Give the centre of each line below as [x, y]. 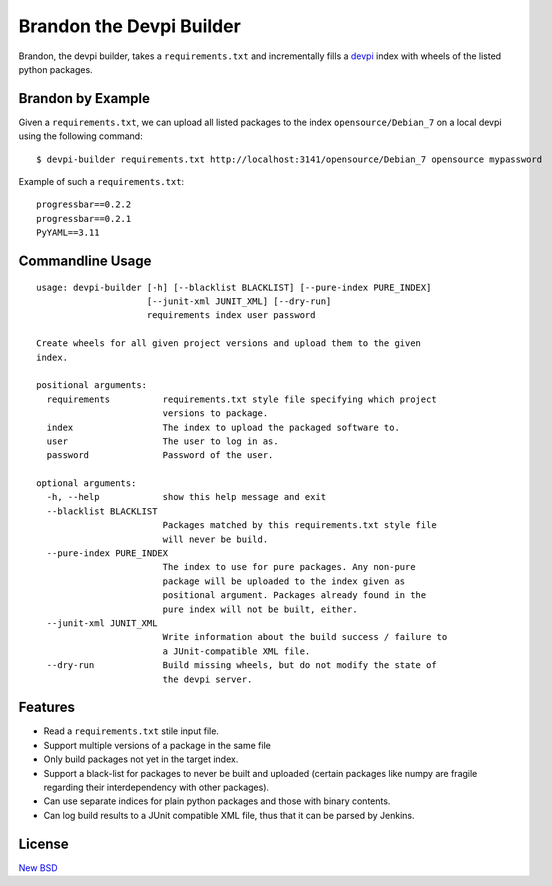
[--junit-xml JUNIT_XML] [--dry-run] [239, 301]
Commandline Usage [85, 261]
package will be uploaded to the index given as [284, 581]
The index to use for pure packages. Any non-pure [289, 567]
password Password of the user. [160, 455]
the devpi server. [207, 679]
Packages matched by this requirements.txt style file [299, 525]
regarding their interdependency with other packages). [156, 787]
